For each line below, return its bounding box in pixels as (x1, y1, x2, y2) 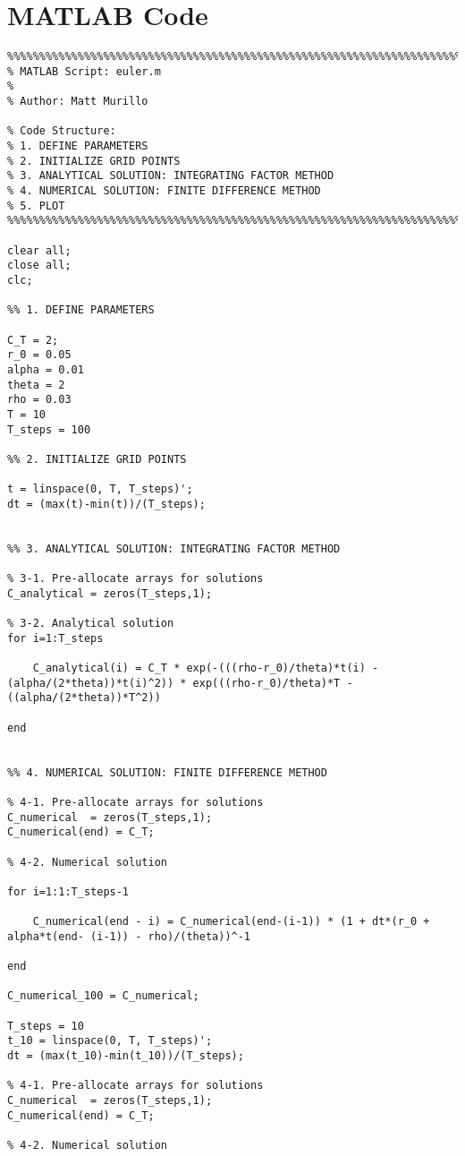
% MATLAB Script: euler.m (7, 64, 161, 78)
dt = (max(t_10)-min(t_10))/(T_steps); (7, 1049, 244, 1063)
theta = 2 (7, 378, 65, 391)
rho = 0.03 (7, 393, 72, 407)
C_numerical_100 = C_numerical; (7, 989, 199, 1003)
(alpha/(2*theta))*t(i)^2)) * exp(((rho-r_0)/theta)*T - (7, 676, 353, 689)
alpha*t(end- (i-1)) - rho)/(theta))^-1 (7, 929, 251, 943)
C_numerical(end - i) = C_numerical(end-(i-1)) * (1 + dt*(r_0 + (32, 915, 430, 929)
